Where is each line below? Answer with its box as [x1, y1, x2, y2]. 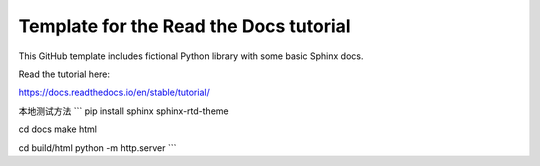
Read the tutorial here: [18, 68, 110, 80]
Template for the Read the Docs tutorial [18, 15, 351, 37]
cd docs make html [18, 123, 97, 135]
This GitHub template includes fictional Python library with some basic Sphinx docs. [18, 50, 364, 62]
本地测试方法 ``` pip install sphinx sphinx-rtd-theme [18, 105, 229, 117]
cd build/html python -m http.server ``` [18, 141, 177, 154]
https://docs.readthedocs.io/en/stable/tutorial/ [18, 86, 210, 99]
